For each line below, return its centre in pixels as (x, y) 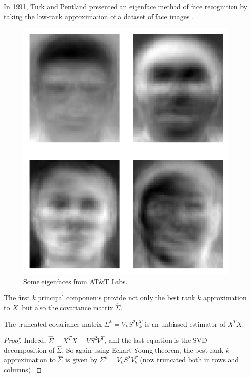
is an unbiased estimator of (185, 324)
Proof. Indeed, (25, 340)
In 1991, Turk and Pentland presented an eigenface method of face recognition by (125, 6)
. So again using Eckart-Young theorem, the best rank (143, 350)
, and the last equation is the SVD (156, 340)
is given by (81, 360)
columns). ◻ (23, 369)
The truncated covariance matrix (53, 324)
